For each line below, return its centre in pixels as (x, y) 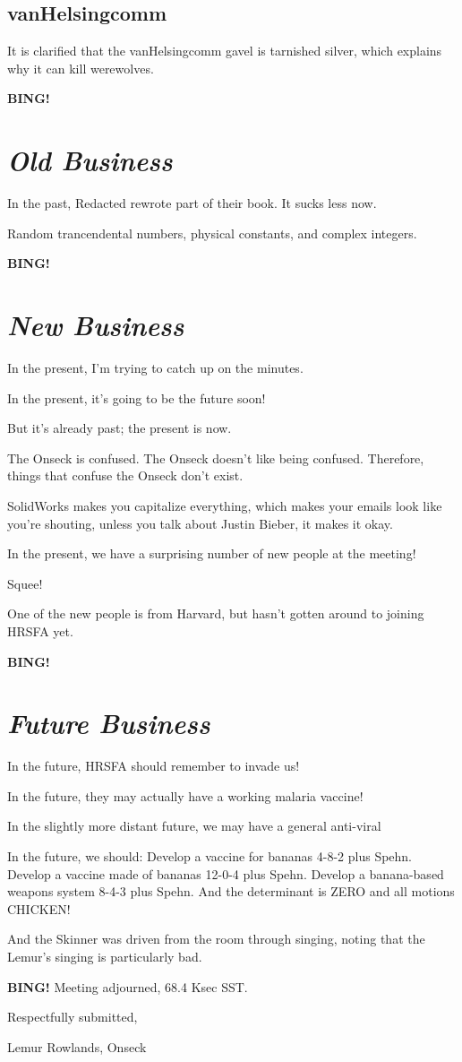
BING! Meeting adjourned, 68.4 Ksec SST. (128, 986)
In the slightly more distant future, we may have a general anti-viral (194, 826)
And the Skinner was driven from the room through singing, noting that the (216, 939)
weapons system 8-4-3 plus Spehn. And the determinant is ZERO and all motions (231, 891)
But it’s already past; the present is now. (120, 428)
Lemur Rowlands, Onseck (77, 1046)
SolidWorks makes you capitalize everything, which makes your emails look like (225, 505)
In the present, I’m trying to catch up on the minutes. (155, 368)
